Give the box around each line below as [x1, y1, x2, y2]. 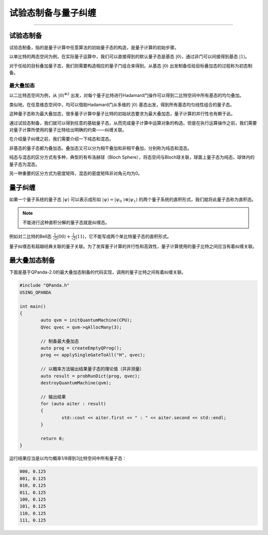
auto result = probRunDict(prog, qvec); [40, 373, 140, 379]
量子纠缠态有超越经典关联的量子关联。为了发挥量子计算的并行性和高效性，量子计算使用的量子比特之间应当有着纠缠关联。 [9, 243, 257, 249]
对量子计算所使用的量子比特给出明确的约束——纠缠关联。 [9, 127, 127, 133]
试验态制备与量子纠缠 [9, 7, 97, 18]
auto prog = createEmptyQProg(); [40, 345, 122, 351]
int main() [19, 303, 46, 309]
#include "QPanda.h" [19, 282, 69, 288]
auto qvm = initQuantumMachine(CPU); [40, 317, 133, 323]
